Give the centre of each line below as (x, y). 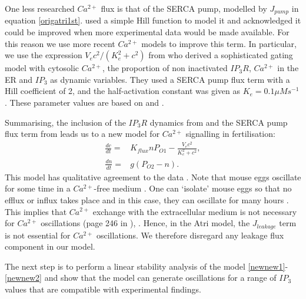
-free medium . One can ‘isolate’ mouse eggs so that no (193, 188)
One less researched (40, 8)
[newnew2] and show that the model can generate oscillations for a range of (141, 278)
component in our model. (50, 246)
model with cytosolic (42, 68)
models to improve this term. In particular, (219, 43)
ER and (19, 79)
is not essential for (38, 235)
